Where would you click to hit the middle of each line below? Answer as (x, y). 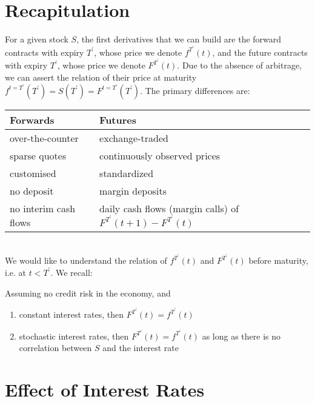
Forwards (32, 119)
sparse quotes (38, 155)
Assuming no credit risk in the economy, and (88, 293)
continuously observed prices (160, 155)
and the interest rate (141, 348)
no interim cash (43, 208)
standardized (127, 173)
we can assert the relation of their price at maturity (101, 77)
